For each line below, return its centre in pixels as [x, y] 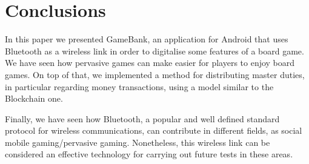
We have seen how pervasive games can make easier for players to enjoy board [150, 63]
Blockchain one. [34, 98]
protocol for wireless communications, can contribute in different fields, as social [154, 130]
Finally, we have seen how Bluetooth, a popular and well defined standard [142, 118]
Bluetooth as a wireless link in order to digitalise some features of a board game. [154, 51]
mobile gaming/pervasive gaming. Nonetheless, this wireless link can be [138, 142]
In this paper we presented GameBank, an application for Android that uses [147, 39]
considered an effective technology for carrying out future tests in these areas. [149, 154]
